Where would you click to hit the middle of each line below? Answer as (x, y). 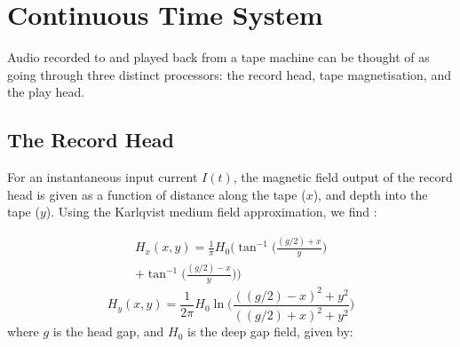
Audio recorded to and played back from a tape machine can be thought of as (218, 57)
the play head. (46, 92)
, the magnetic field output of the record (343, 177)
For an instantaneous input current (103, 177)
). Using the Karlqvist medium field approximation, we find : (211, 212)
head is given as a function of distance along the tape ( (157, 194)
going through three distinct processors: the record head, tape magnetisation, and (229, 74)
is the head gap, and (108, 331)
